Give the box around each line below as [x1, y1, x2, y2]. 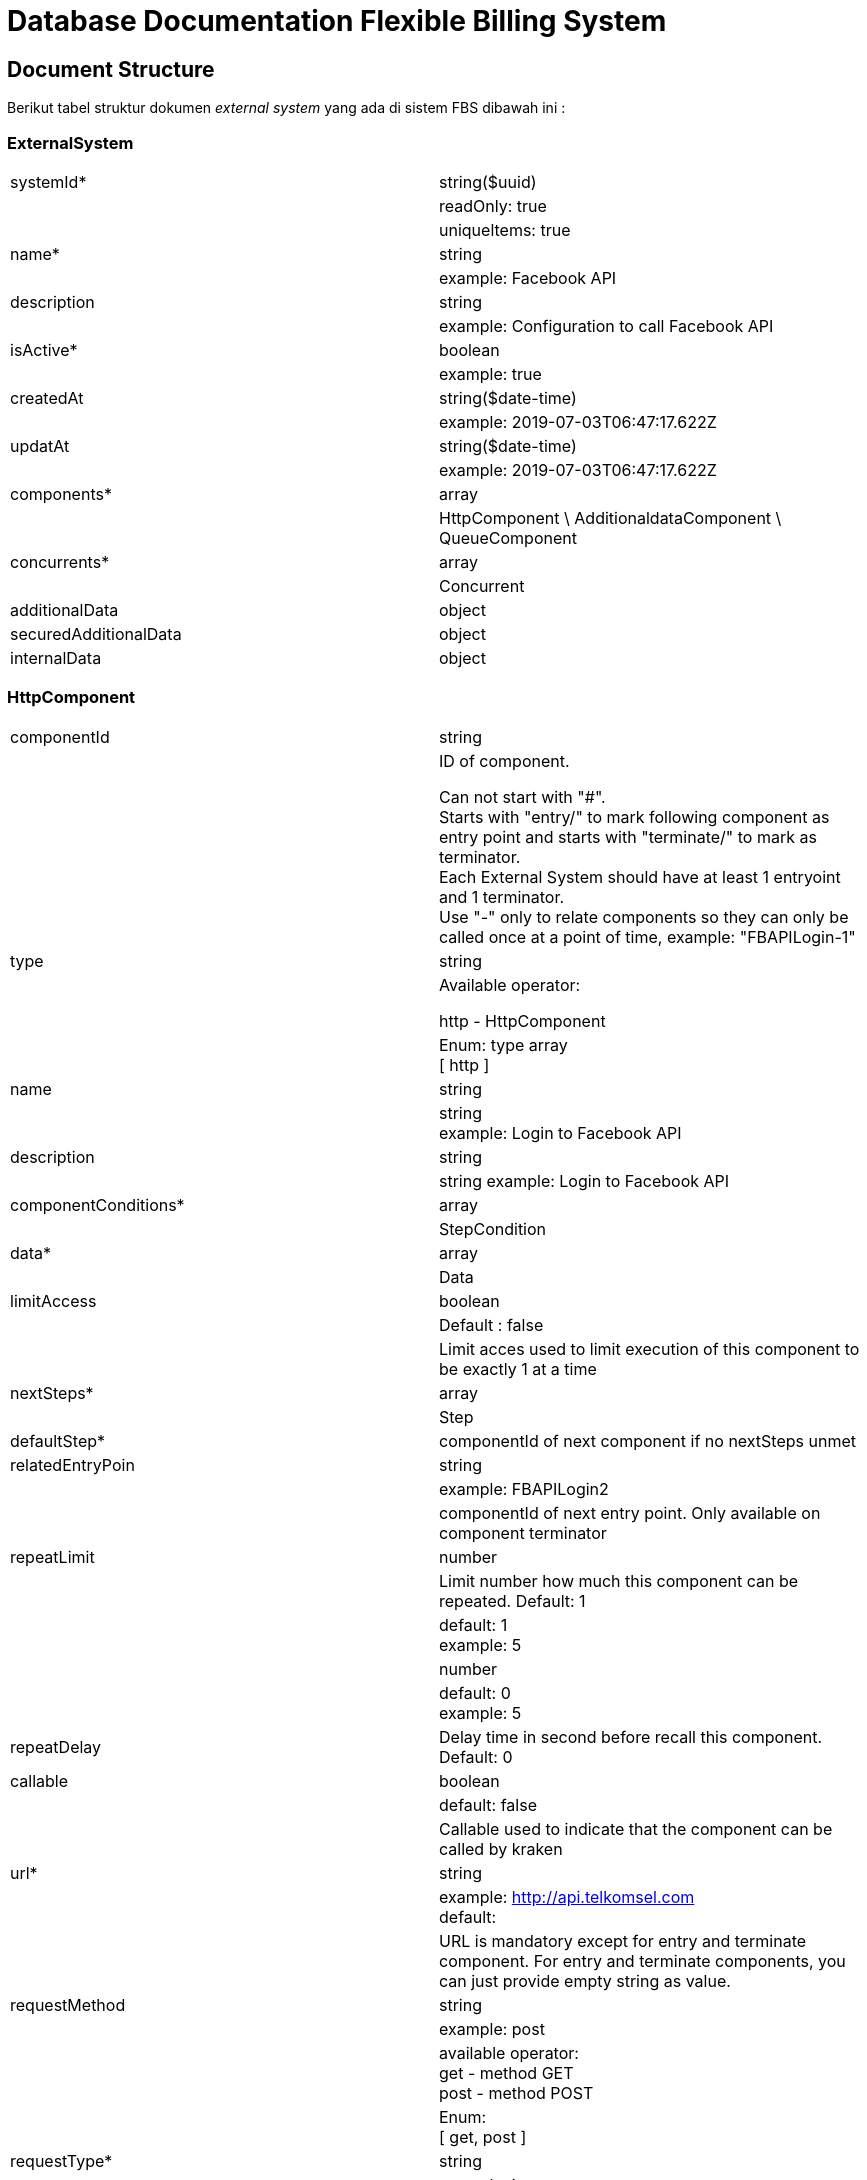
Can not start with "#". [439, 786, 606, 807]
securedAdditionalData [10, 623, 182, 644]
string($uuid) [439, 171, 537, 192]
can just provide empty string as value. [439, 1970, 731, 1991]
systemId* [10, 171, 87, 192]
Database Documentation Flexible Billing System [7, 4, 667, 38]
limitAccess [10, 1290, 97, 1311]
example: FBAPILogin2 [439, 1478, 609, 1499]
